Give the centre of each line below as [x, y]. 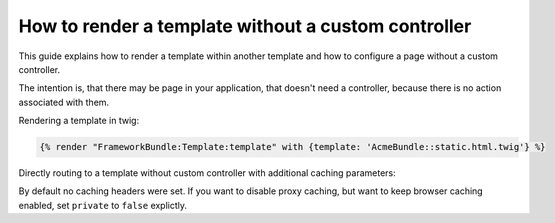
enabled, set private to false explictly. [103, 205]
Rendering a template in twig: [79, 121]
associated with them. [64, 102]
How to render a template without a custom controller [245, 26]
